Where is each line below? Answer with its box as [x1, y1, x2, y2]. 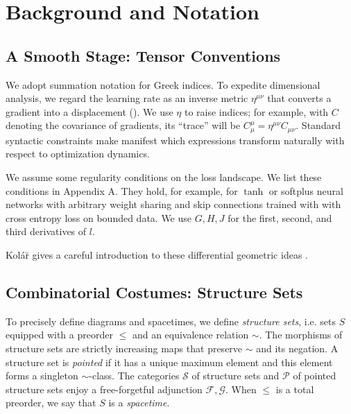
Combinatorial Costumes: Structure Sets [6, 281, 303, 302]
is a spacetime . [108, 395, 170, 410]
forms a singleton [6, 368, 78, 383]
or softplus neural [268, 183, 343, 198]
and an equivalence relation [132, 327, 249, 342]
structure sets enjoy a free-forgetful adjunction [6, 381, 203, 396]
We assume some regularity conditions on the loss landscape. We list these [6, 170, 322, 184]
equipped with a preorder [6, 327, 113, 342]
